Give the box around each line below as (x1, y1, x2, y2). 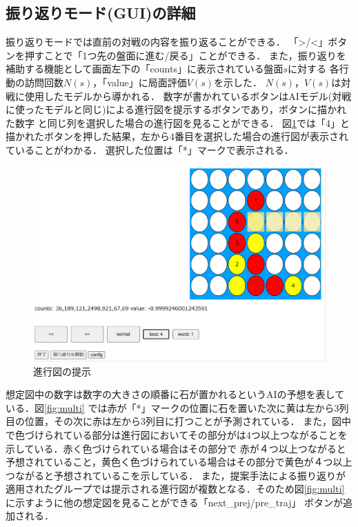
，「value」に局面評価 (92, 74, 187, 89)
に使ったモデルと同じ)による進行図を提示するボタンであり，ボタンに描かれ (6, 102, 346, 117)
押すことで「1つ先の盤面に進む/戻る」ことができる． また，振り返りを (24, 48, 346, 62)
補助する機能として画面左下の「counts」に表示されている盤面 (6, 61, 284, 76)
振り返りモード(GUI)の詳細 (6, 2, 196, 23)
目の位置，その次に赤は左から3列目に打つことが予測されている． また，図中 (6, 414, 351, 428)
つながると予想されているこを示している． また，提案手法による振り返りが (6, 468, 346, 482)
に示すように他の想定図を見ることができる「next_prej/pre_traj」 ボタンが (6, 495, 344, 509)
